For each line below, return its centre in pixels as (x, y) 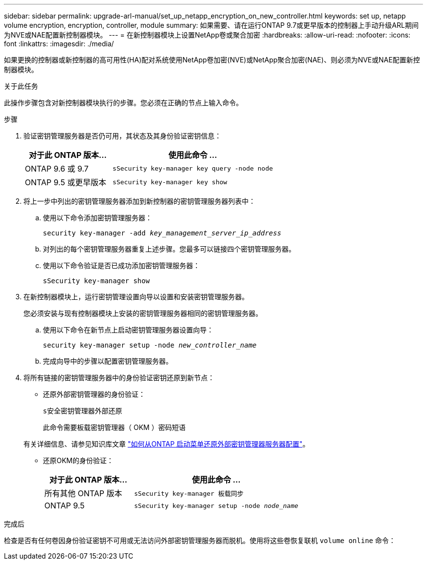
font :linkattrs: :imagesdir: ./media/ (59, 44)
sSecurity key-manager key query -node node (193, 168)
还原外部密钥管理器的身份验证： (94, 394)
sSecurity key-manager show (97, 281)
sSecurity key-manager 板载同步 (189, 493)
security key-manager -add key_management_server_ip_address (162, 233)
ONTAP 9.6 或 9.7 (57, 169)
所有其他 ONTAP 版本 (83, 493)
